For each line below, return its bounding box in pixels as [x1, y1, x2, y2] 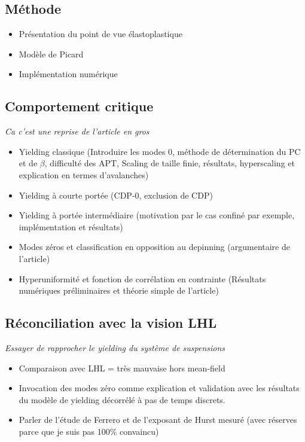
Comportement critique [5, 97, 154, 115]
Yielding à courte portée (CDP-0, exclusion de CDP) [19, 188, 213, 201]
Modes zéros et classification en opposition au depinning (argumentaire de [19, 240, 290, 253]
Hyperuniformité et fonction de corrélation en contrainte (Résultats [19, 272, 266, 285]
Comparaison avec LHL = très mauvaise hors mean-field [19, 361, 225, 374]
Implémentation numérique [19, 68, 118, 80]
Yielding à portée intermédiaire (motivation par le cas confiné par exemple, [19, 209, 295, 221]
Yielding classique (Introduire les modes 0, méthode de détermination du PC [19, 145, 301, 157]
